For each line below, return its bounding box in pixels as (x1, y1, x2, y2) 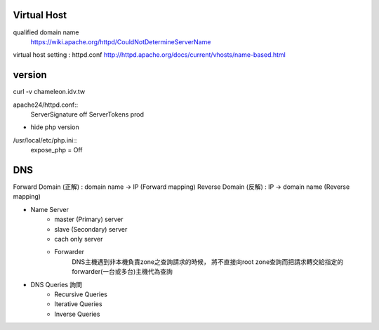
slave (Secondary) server (54, 225, 128, 233)
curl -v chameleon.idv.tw (13, 88, 86, 96)
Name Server (30, 205, 69, 213)
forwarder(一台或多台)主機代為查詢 (72, 268, 173, 276)
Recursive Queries (54, 290, 108, 298)
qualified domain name (13, 28, 79, 37)
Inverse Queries (54, 310, 100, 318)
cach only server (54, 235, 103, 244)
